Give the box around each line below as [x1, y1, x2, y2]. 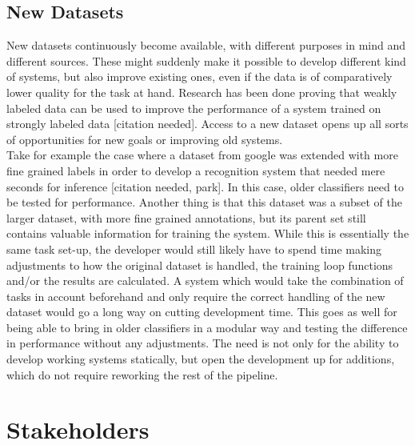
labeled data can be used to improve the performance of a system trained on [6, 99, 381, 116]
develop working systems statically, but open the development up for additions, [6, 351, 395, 367]
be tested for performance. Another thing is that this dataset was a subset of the [6, 194, 402, 210]
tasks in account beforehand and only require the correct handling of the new [6, 287, 385, 304]
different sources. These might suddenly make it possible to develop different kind [6, 52, 406, 69]
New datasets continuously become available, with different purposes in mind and [6, 37, 406, 54]
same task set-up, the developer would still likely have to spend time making [6, 240, 381, 257]
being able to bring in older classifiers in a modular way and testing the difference [6, 319, 408, 335]
